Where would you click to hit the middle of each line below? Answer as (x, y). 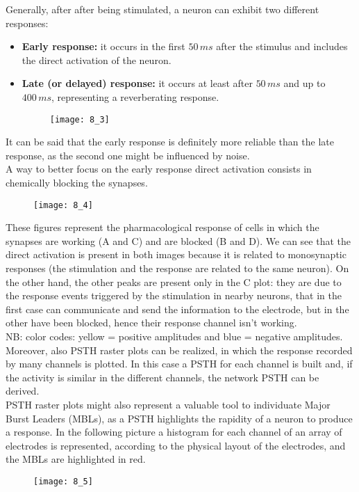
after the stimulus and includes (282, 46)
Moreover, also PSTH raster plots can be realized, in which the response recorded (179, 350)
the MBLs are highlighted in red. (76, 459)
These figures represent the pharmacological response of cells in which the (162, 227)
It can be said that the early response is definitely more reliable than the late (170, 142)
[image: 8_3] (80, 119)
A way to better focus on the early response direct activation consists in (159, 169)
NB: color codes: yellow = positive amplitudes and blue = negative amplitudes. (174, 336)
